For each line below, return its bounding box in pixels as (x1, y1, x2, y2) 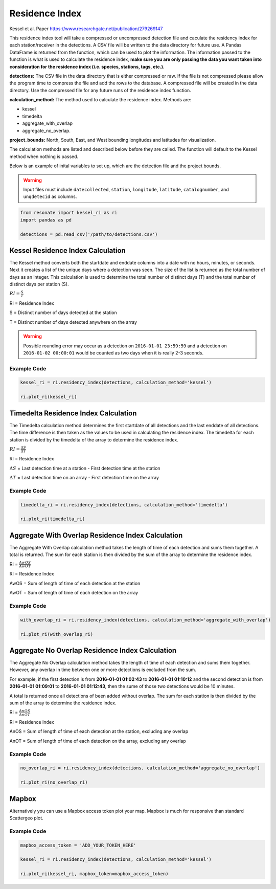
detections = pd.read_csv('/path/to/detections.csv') (20, 231, 158, 237)
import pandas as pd (20, 217, 72, 223)
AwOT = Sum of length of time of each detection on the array (9, 590, 139, 596)
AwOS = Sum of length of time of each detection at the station (9, 580, 141, 586)
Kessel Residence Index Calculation (9, 246, 126, 255)
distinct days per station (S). (9, 281, 69, 287)
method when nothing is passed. (9, 153, 79, 160)
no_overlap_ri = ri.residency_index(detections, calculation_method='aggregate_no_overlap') (20, 765, 260, 771)
